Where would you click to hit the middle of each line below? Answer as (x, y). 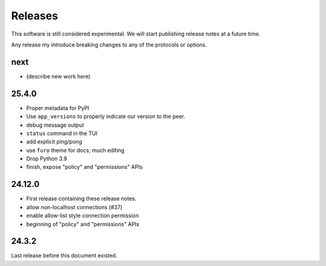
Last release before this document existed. (64, 256)
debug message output (55, 125)
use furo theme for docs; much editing (75, 150)
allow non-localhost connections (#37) (75, 207)
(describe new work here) (58, 76)
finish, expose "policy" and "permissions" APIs (85, 167)
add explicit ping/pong (54, 142)
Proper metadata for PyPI (58, 108)
